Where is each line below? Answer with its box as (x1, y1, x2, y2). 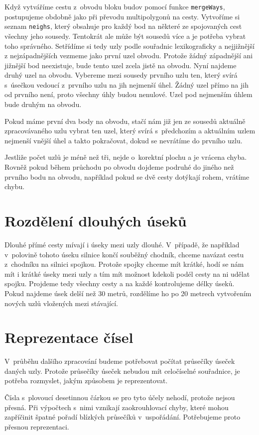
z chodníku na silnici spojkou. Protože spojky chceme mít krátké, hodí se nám (4, 259, 244, 269)
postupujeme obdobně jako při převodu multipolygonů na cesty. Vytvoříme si (4, 11, 240, 21)
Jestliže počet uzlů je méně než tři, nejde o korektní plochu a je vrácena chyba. (4, 152, 247, 162)
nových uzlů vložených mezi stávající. (4, 298, 118, 308)
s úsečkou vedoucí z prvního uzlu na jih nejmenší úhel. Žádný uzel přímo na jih (4, 79, 249, 90)
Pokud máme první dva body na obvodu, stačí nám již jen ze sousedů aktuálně (4, 115, 246, 126)
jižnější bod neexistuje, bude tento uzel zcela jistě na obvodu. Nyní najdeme (4, 60, 237, 70)
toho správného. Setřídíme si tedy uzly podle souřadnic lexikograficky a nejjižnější (4, 40, 255, 51)
